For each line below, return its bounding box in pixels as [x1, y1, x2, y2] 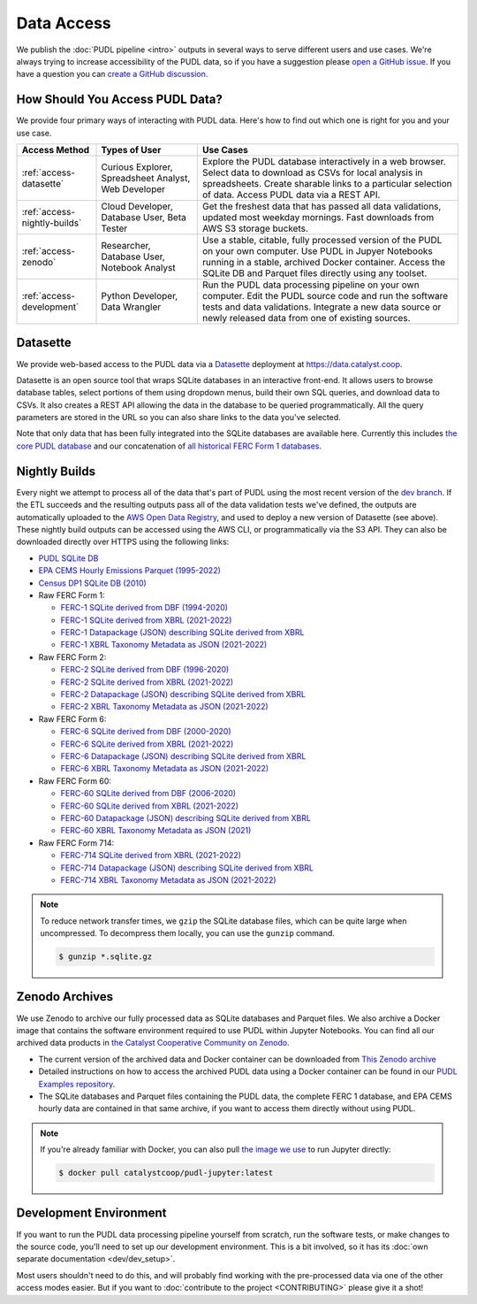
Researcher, [101, 240, 151, 252]
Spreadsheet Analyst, [101, 173, 191, 185]
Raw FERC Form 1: [38, 589, 105, 601]
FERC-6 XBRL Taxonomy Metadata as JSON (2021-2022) [60, 763, 269, 774]
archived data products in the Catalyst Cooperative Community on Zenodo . [16, 1038, 291, 1048]
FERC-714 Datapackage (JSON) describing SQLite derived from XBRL [60, 863, 314, 873]
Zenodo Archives [16, 989, 114, 1004]
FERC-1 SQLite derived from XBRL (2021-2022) [60, 615, 232, 625]
